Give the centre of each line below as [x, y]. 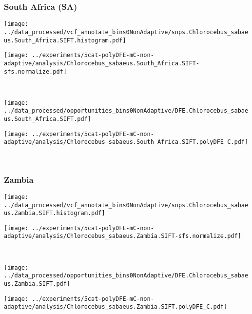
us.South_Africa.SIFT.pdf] [48, 119]
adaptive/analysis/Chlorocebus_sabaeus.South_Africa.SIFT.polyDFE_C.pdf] [126, 142]
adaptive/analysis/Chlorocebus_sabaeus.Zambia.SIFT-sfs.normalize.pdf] [123, 236]
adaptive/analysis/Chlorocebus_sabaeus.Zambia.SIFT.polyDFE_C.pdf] [116, 307]
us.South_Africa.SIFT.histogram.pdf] [65, 40]
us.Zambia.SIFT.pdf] [37, 284]
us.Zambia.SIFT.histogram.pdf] [55, 213]
